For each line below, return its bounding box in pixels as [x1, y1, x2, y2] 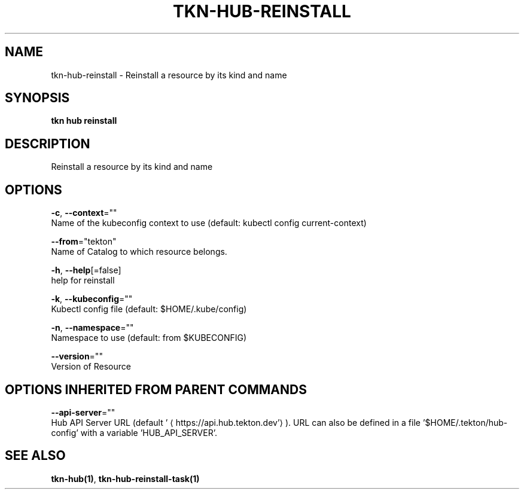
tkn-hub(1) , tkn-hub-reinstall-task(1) [51, 473, 200, 484]
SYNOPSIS [5, 90, 70, 106]
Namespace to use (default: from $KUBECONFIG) [51, 333, 247, 343]
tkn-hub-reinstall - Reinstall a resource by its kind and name [51, 69, 287, 80]
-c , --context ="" [51, 208, 117, 218]
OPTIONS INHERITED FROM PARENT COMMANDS [5, 382, 307, 397]
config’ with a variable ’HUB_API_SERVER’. [51, 427, 217, 438]
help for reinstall [51, 275, 115, 286]
